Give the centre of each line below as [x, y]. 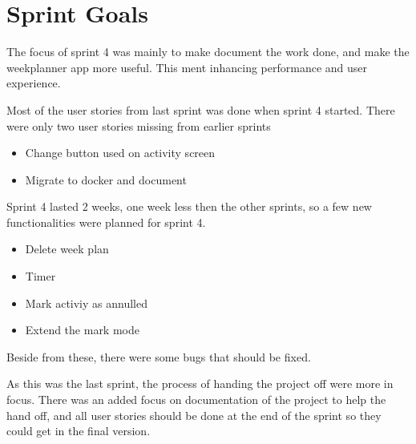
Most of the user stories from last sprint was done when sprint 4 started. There [201, 109]
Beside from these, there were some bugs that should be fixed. [159, 356]
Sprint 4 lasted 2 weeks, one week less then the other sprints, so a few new [189, 206]
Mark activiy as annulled [86, 303]
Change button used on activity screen [120, 153]
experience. [34, 83]
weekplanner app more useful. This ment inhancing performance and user [187, 67]
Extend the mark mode [82, 330]
